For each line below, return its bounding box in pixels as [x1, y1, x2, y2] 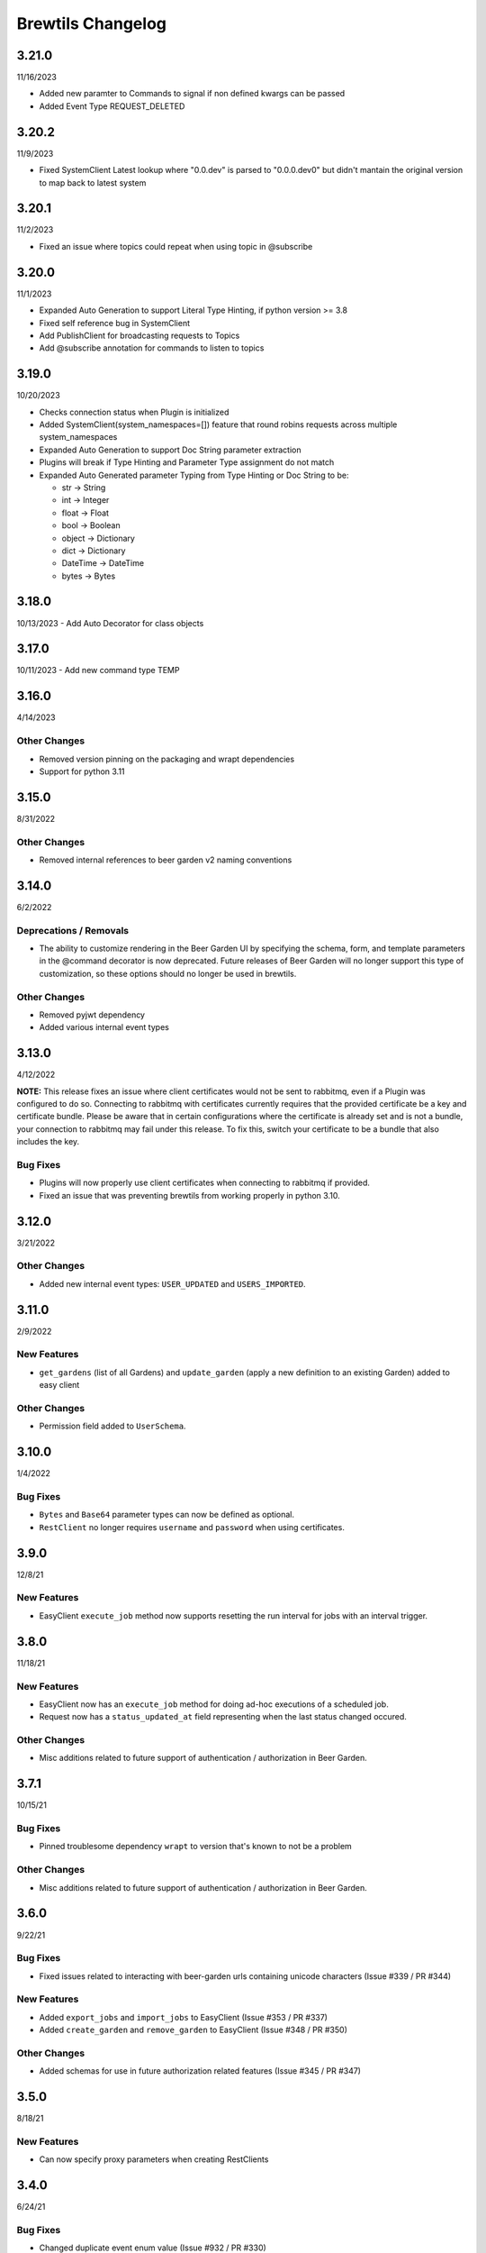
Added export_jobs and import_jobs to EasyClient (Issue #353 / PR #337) [39, 2011, 328, 2022]
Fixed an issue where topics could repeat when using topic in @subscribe [39, 241, 313, 251]
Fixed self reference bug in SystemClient [39, 317, 191, 328]
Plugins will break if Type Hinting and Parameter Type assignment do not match [39, 457, 335, 468]
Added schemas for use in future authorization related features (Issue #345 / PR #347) [39, 2066, 362, 2076]
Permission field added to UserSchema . [39, 1420, 186, 1432]
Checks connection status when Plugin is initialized [39, 406, 229, 417]
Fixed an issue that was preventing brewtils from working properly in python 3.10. [39, 1190, 341, 1200]
